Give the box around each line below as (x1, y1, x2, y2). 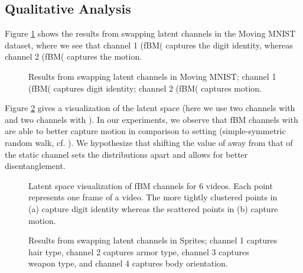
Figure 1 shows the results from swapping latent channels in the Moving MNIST (5, 27, 296, 40)
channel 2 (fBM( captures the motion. (5, 50, 142, 63)
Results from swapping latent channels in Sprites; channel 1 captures (28, 234, 278, 246)
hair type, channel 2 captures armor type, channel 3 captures (28, 245, 249, 258)
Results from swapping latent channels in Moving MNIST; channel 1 (28, 70, 276, 82)
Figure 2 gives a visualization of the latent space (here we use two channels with (5, 102, 295, 114)
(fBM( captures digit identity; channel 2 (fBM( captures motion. (28, 82, 262, 94)
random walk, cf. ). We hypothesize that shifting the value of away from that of (5, 136, 293, 148)
